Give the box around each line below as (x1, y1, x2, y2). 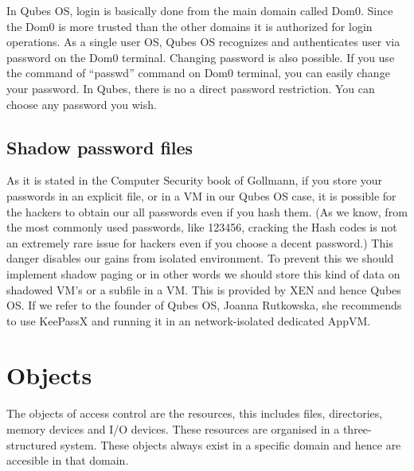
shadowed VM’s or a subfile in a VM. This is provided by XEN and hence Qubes (6, 281, 401, 298)
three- (342, 421, 372, 438)
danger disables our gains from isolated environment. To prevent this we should (6, 250, 394, 267)
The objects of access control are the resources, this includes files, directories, (6, 405, 383, 422)
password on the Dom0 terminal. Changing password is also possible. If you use (6, 49, 395, 65)
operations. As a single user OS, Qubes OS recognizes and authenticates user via (6, 33, 400, 50)
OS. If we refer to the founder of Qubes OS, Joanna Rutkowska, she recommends (6, 297, 402, 313)
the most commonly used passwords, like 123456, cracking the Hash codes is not (6, 219, 397, 235)
